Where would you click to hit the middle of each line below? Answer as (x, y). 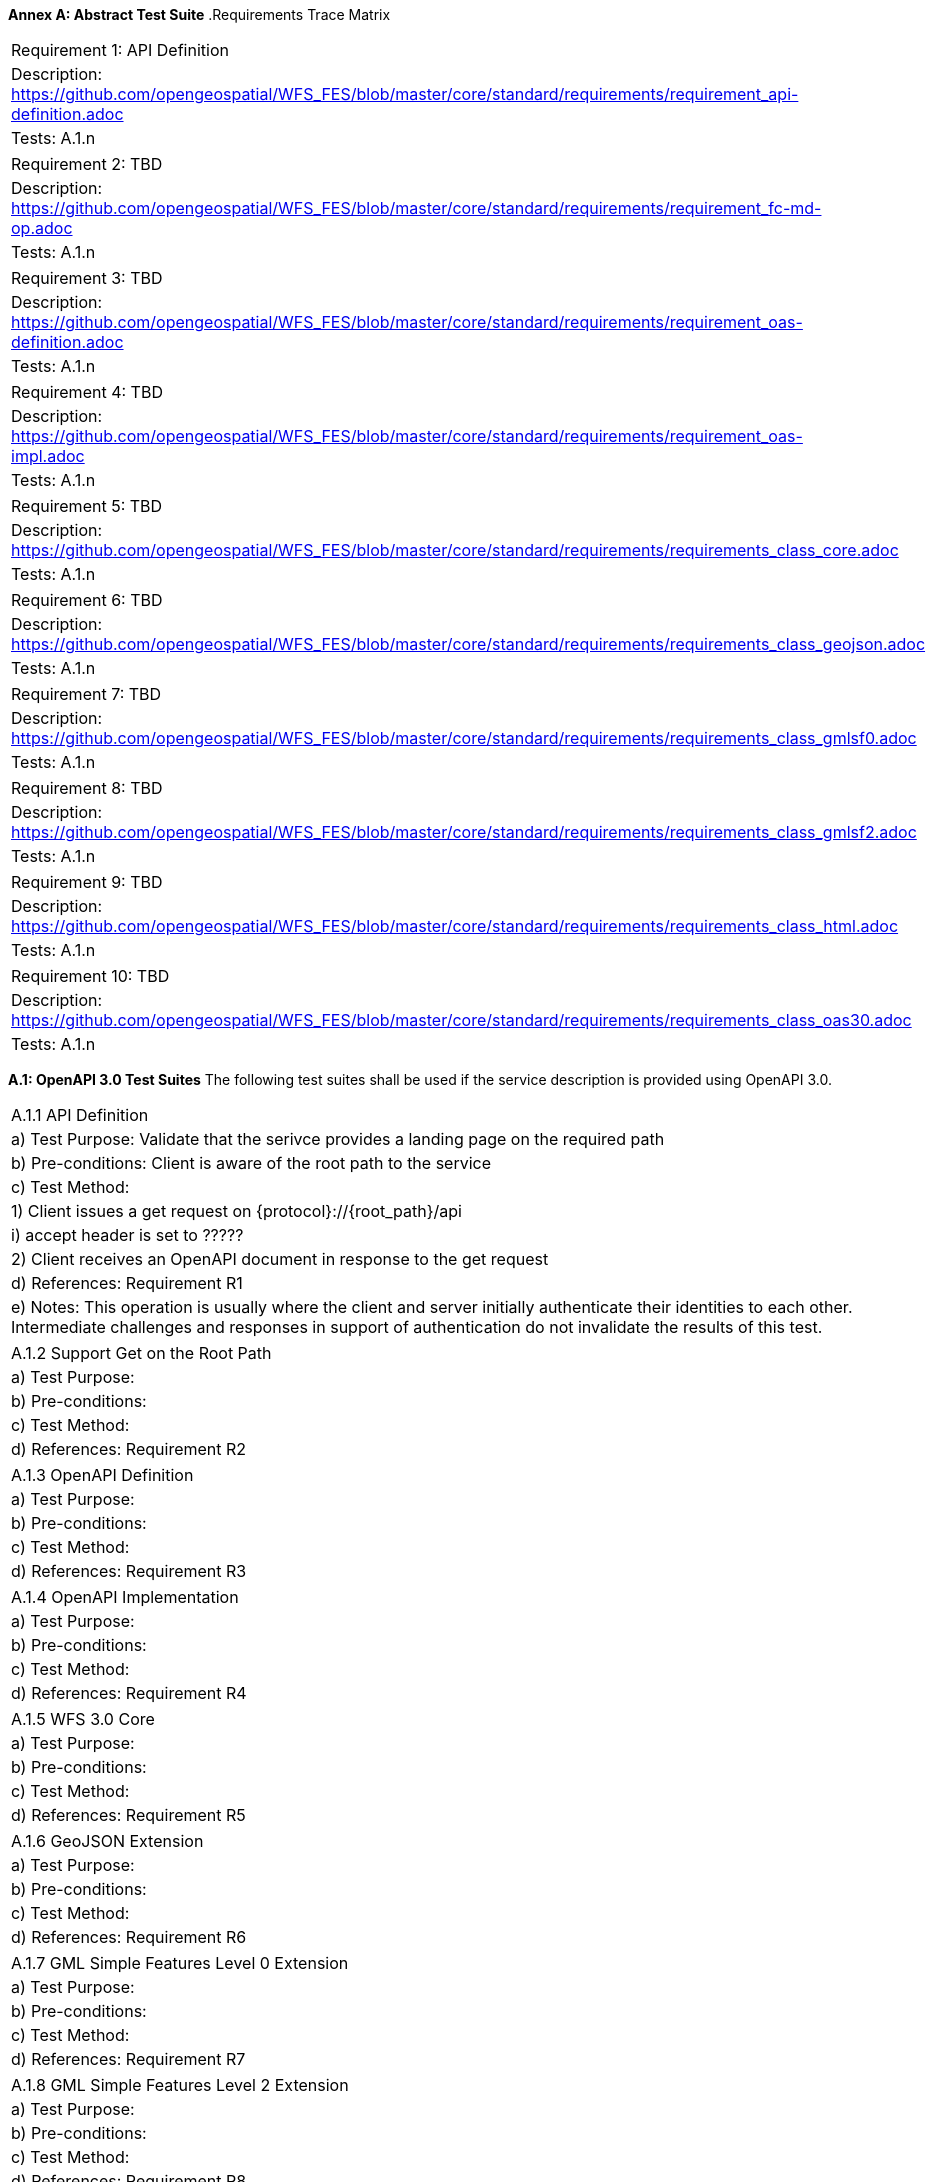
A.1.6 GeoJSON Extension (107, 1841)
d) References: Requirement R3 (129, 1571)
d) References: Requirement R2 (129, 1449)
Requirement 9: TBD (87, 882)
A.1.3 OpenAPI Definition (102, 1475)
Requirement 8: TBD (87, 788)
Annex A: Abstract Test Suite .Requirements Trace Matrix (199, 14)
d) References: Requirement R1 (127, 1283)
